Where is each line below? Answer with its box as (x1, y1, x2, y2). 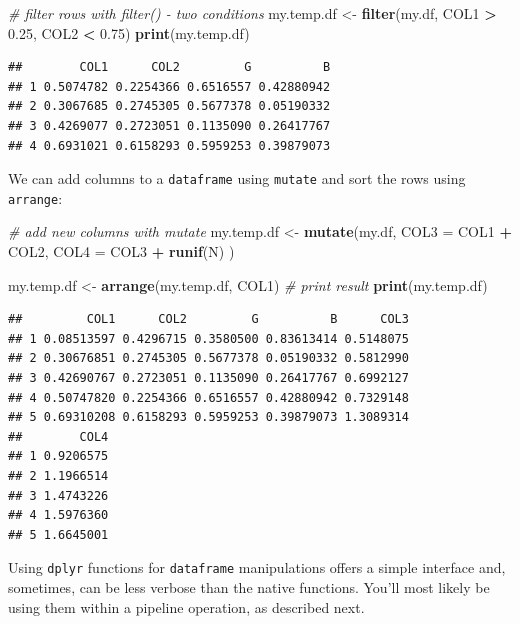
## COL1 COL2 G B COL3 (8, 312, 409, 327)
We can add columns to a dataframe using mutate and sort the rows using (8, 168, 466, 189)
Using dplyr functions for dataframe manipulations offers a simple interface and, (8, 557, 506, 578)
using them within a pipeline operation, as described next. (8, 596, 365, 617)
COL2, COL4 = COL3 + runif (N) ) (8, 241, 235, 262)
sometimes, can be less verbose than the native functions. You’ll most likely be (8, 577, 490, 598)
